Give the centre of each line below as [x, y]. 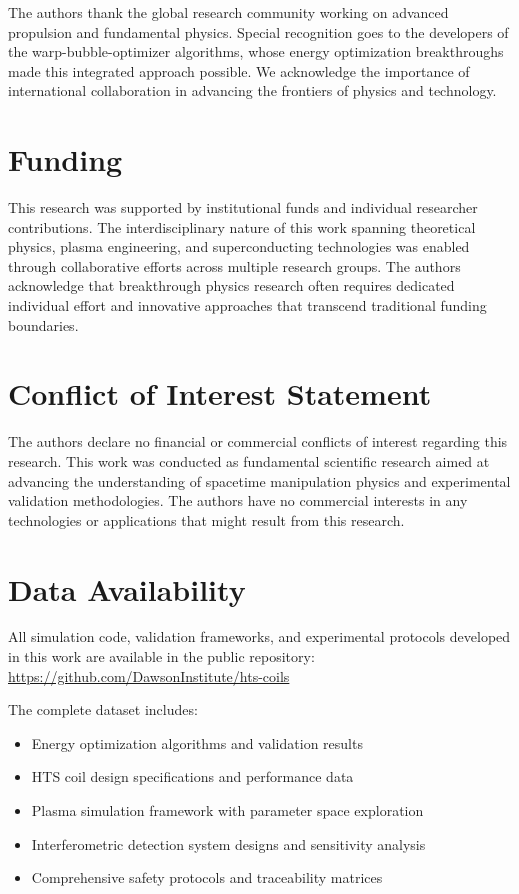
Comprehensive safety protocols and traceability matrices [207, 877]
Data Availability [127, 588]
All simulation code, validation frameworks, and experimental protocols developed [259, 636]
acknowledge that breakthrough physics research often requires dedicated [231, 285]
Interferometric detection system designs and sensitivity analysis [228, 843]
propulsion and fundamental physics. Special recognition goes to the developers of [258, 31]
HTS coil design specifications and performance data [192, 776]
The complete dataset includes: [103, 709]
